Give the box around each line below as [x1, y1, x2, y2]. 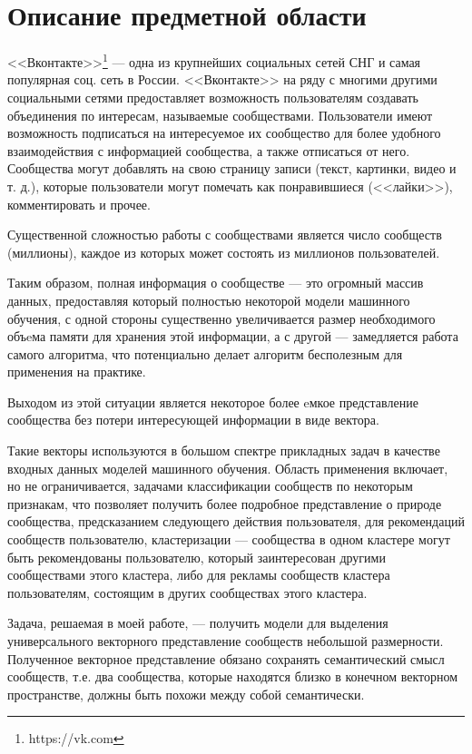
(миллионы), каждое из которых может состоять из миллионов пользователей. [7, 242, 440, 261]
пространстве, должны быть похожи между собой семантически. [7, 684, 365, 703]
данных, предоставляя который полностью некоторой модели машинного [7, 290, 410, 309]
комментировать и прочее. [7, 194, 151, 213]
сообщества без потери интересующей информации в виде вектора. [7, 410, 379, 429]
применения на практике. [7, 362, 146, 381]
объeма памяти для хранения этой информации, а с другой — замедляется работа [7, 327, 458, 346]
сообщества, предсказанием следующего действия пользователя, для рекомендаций [7, 512, 465, 531]
